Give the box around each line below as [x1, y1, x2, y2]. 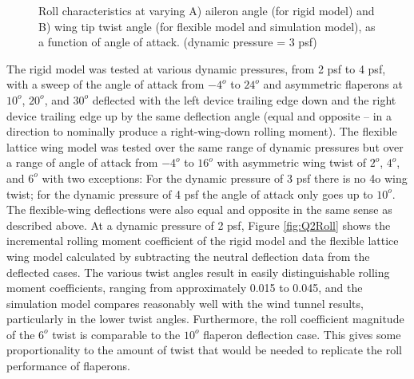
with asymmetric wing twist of [217, 154, 367, 171]
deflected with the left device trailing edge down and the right [92, 91, 396, 108]
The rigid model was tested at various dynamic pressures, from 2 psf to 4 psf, [6, 60, 386, 77]
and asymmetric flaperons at [263, 76, 403, 93]
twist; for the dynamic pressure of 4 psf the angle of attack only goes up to [6, 185, 373, 202]
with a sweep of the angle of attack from [6, 76, 205, 93]
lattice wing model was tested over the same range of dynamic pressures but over [6, 138, 404, 155]
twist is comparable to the [52, 326, 181, 342]
